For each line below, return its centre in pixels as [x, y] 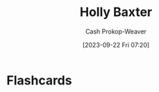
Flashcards [39, 80]
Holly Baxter [116, 12]
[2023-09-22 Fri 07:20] [116, 45]
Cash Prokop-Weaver [116, 31]
